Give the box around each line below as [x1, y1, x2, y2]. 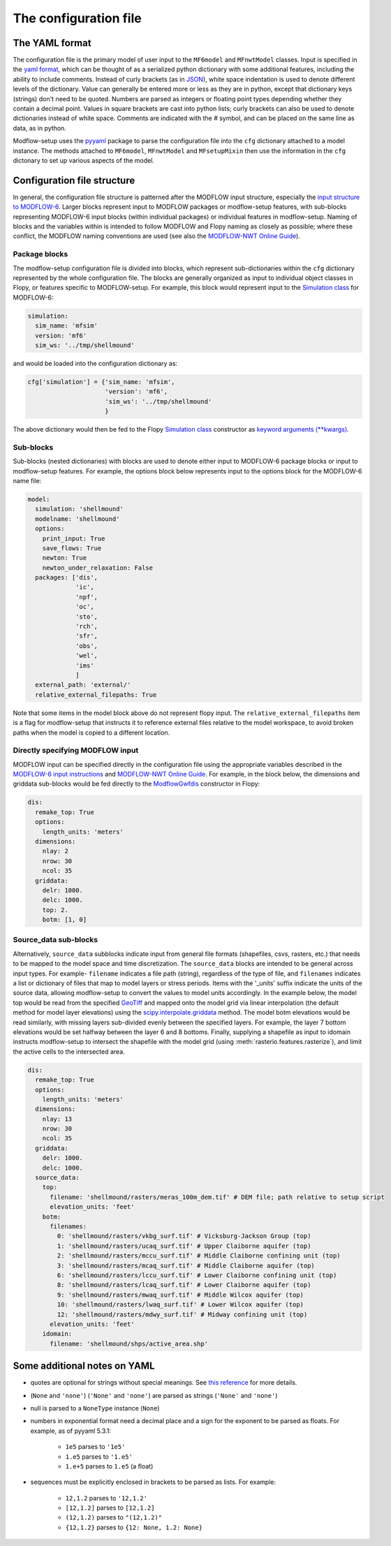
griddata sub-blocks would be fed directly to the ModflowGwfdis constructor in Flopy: [13, 779, 260, 788]
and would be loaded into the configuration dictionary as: [13, 359, 178, 367]
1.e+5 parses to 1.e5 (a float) [65, 1462, 154, 1470]
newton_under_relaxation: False [42, 564, 154, 572]
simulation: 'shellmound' [35, 505, 124, 513]
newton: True [42, 554, 87, 562]
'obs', [75, 642, 98, 649]
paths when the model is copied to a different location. [13, 728, 170, 737]
